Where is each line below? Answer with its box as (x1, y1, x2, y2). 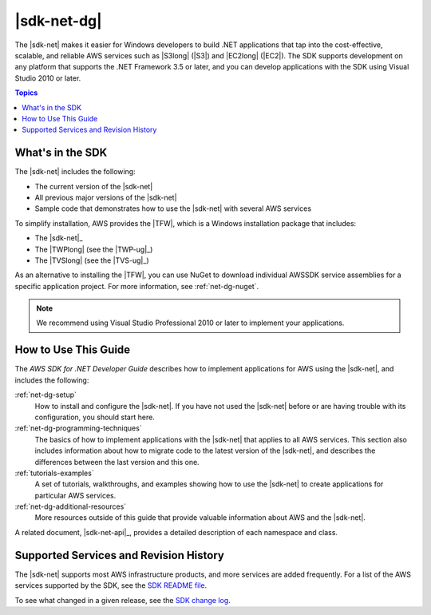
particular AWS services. (34, 490, 117, 500)
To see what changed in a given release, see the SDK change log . (14, 595, 231, 605)
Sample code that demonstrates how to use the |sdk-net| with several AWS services (34, 204, 311, 213)
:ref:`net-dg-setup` (14, 390, 77, 399)
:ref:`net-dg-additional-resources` (14, 502, 127, 511)
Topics (14, 88, 38, 97)
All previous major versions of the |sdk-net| (34, 192, 177, 202)
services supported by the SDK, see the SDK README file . (14, 581, 208, 590)
